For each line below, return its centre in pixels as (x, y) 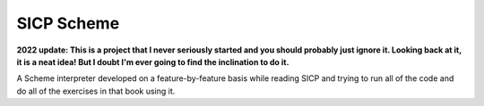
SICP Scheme (68, 23)
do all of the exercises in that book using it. (96, 91)
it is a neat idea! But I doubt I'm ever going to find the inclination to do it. (153, 61)
